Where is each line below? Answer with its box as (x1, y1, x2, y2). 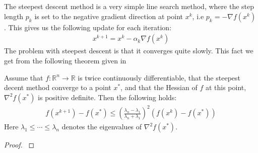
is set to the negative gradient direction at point (34, 11, 183, 21)
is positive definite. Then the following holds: (38, 92, 177, 102)
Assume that (4, 72, 43, 83)
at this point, (205, 82, 246, 93)
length (4, 11, 24, 21)
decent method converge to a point (4, 82, 111, 93)
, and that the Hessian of (120, 82, 198, 93)
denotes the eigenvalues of (61, 121, 142, 132)
